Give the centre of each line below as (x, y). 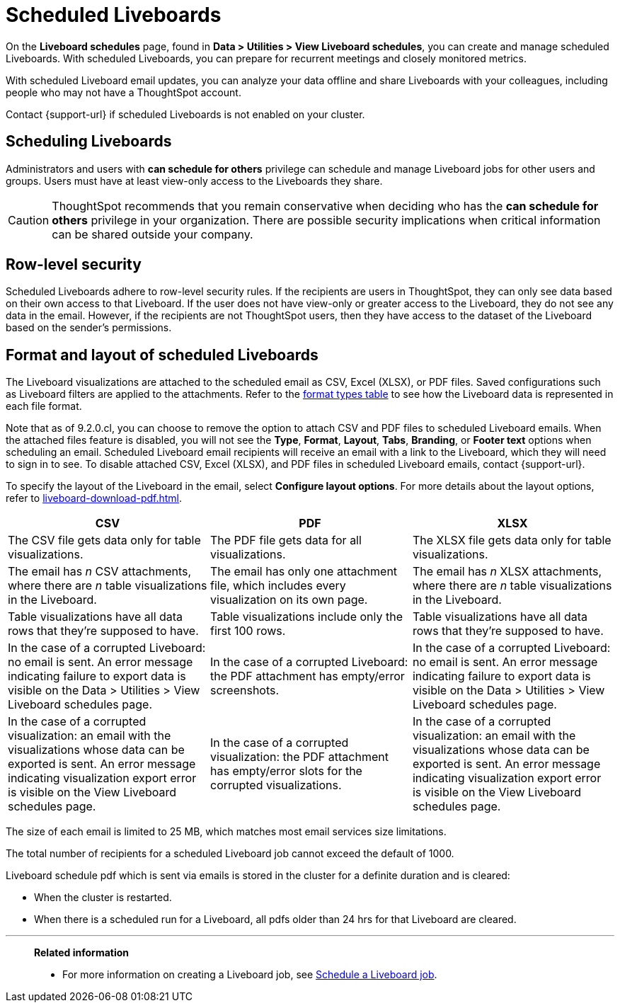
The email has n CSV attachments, (100, 572)
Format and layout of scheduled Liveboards (162, 355)
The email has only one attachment (304, 572)
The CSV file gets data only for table (104, 540)
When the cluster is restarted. (103, 898)
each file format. (44, 406)
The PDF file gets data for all (286, 540)
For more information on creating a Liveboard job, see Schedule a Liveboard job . (250, 975)
